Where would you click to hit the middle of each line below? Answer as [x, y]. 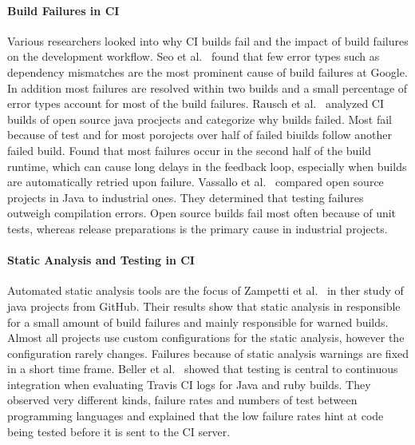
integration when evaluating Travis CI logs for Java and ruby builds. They [189, 384]
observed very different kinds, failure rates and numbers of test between [182, 400]
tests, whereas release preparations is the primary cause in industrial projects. [198, 228]
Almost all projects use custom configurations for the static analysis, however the [206, 338]
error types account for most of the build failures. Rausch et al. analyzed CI [196, 103]
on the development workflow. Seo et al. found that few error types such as [194, 56]
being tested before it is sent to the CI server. [119, 431]
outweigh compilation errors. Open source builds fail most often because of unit [202, 213]
